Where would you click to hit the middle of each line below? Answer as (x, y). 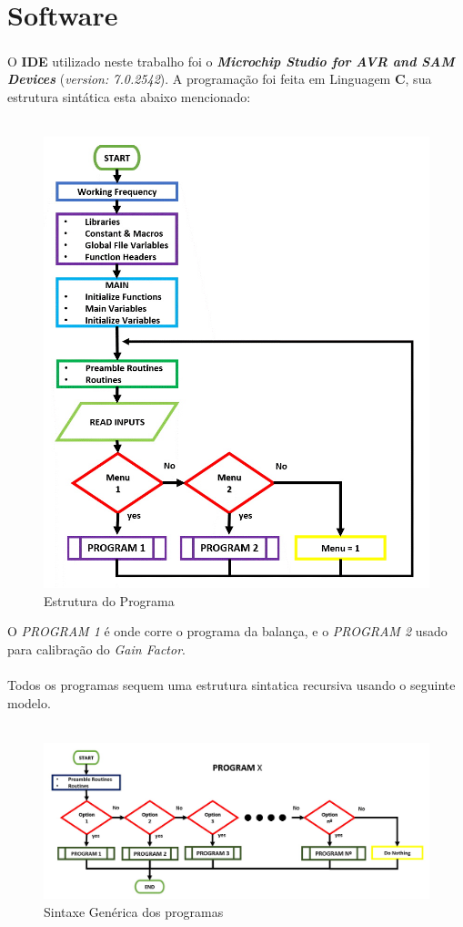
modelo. (29, 702)
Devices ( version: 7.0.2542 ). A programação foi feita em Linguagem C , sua (220, 79)
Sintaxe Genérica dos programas (134, 911)
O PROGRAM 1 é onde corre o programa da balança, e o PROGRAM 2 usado (227, 631)
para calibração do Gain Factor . (96, 649)
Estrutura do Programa (109, 600)
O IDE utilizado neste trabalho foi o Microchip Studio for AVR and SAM (231, 61)
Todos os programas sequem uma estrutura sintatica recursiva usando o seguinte (231, 685)
